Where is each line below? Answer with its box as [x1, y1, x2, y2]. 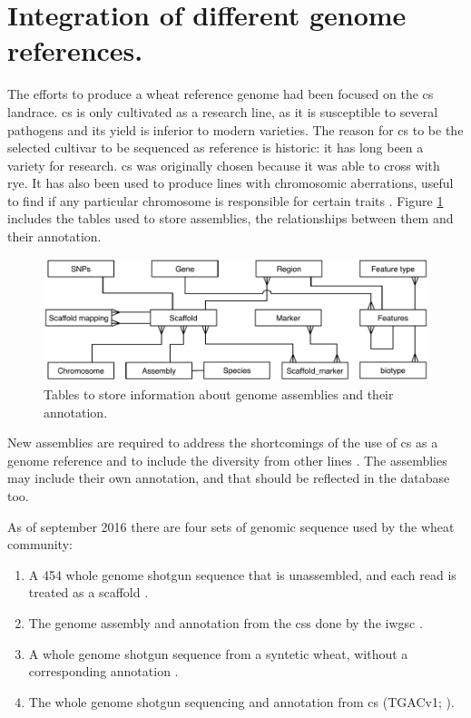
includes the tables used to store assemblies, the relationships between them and [7, 209, 454, 228]
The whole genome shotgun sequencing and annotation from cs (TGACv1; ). [28, 692, 455, 711]
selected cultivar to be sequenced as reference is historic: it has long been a [7, 138, 424, 157]
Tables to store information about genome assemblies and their [44, 385, 394, 404]
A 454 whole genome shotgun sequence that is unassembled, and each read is [28, 565, 456, 584]
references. [7, 32, 143, 69]
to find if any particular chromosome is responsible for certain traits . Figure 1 [7, 191, 444, 210]
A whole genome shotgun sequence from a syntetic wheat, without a [28, 644, 408, 663]
